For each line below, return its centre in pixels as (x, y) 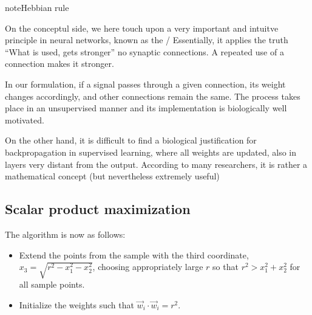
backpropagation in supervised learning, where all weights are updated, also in (151, 152)
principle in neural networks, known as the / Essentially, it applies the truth (147, 40)
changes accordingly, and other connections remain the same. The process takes (153, 96)
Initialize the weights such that (76, 304)
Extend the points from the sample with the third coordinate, (134, 254)
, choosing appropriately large (148, 267)
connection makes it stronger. (59, 64)
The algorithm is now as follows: (65, 234)
